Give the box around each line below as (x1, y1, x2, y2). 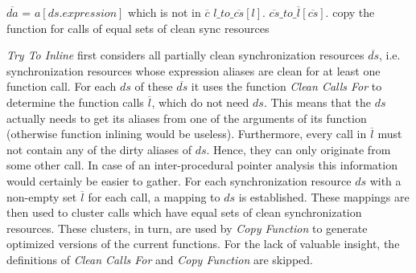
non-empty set (6, 188, 77, 205)
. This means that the (263, 93, 372, 110)
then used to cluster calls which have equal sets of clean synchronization (6, 204, 362, 221)
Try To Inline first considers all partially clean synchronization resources (6, 47, 365, 63)
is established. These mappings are (238, 188, 410, 205)
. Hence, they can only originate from (206, 141, 391, 157)
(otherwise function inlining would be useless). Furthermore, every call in (6, 125, 367, 142)
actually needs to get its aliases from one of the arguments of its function (6, 109, 367, 126)
